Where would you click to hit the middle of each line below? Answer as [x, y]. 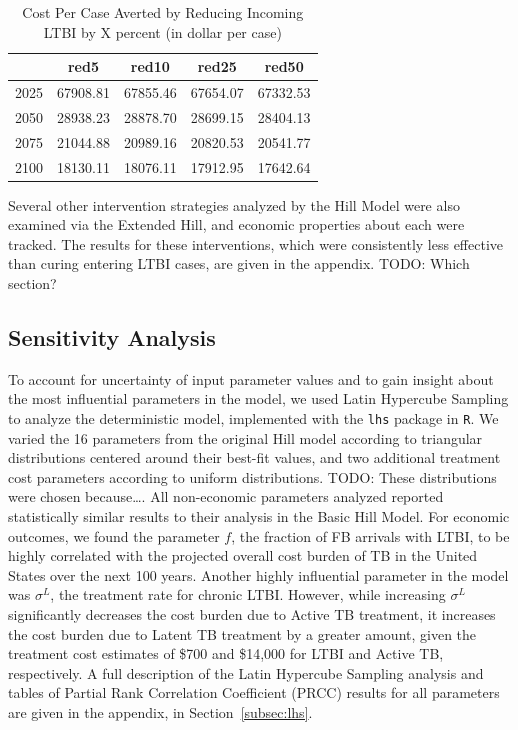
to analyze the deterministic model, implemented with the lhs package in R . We [253, 418]
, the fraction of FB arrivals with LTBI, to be [370, 535]
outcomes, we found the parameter [114, 535]
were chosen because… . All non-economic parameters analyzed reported [226, 496]
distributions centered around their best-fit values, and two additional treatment [254, 457]
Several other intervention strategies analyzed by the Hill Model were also [234, 204]
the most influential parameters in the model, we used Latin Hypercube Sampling [258, 398]
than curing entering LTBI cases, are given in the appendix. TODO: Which [239, 263]
